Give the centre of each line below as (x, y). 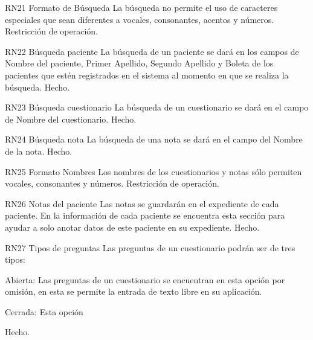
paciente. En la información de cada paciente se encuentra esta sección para (145, 215)
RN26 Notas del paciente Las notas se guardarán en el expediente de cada (142, 203)
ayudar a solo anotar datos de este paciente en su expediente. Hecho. (132, 227)
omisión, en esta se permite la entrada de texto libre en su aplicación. (134, 291)
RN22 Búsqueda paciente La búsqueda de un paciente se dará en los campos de (152, 51)
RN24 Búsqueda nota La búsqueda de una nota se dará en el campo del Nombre (154, 139)
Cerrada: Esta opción (44, 311)
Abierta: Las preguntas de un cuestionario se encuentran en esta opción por (145, 279)
